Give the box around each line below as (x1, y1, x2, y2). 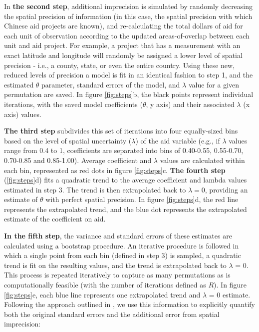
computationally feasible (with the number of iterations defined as (4, 279, 206, 290)
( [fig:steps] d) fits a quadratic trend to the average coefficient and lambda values (4, 174, 247, 185)
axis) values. (4, 108, 41, 119)
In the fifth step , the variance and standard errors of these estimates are (4, 230, 232, 241)
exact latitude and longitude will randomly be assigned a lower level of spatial (4, 49, 243, 60)
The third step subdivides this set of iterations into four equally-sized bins (4, 125, 238, 136)
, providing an (205, 184, 248, 194)
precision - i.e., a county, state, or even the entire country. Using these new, (4, 59, 235, 70)
